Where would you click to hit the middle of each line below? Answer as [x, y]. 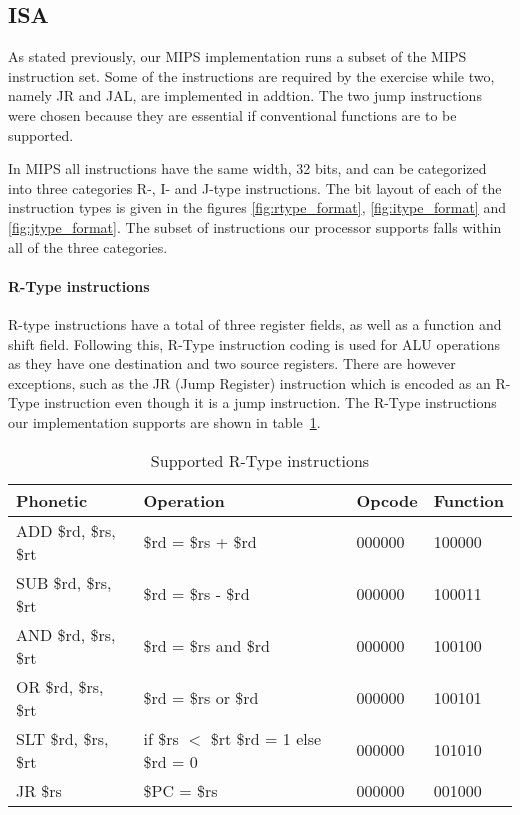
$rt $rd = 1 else [266, 738]
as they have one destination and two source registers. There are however [232, 363]
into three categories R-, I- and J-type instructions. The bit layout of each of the [255, 187]
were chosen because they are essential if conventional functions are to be [232, 114]
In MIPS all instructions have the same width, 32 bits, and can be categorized [247, 168]
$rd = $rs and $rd [206, 645]
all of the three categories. [88, 246]
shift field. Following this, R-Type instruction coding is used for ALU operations [254, 343]
